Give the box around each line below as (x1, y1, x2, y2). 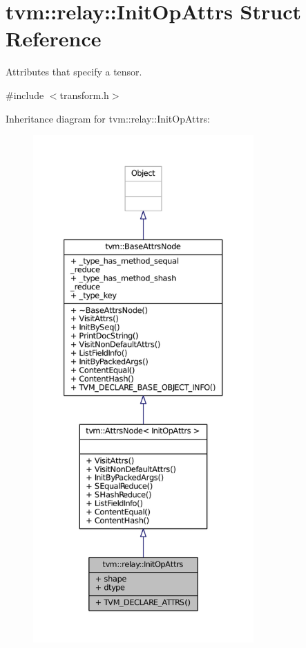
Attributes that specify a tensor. (6, 64, 142, 79)
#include (6, 87, 44, 102)
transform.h (59, 87, 109, 102)
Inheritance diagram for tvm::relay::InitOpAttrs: (6, 111, 210, 125)
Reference (6, 24, 102, 53)
